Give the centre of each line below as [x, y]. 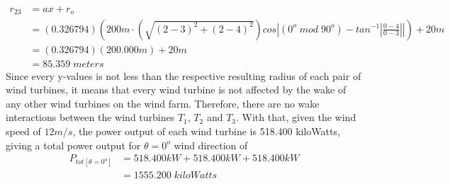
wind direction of [211, 145]
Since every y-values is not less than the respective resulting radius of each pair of [184, 75]
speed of [23, 131]
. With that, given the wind [296, 117]
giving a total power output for [73, 145]
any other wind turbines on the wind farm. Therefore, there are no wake [163, 103]
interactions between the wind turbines [90, 117]
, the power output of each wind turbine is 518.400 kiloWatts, [206, 131]
